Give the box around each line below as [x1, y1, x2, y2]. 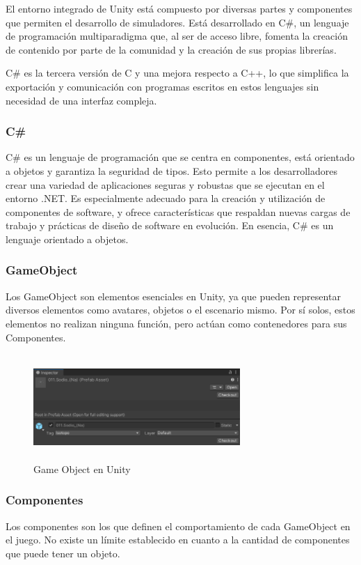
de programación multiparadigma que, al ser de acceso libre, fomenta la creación [6, 29, 348, 43]
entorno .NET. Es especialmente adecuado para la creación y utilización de [6, 191, 326, 206]
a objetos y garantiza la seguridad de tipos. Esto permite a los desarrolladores [6, 163, 337, 178]
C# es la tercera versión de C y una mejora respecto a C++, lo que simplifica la [6, 65, 349, 80]
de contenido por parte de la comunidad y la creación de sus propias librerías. [6, 42, 337, 56]
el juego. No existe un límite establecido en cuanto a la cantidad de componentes [6, 532, 350, 547]
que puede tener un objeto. [6, 545, 120, 560]
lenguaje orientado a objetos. [6, 231, 129, 246]
